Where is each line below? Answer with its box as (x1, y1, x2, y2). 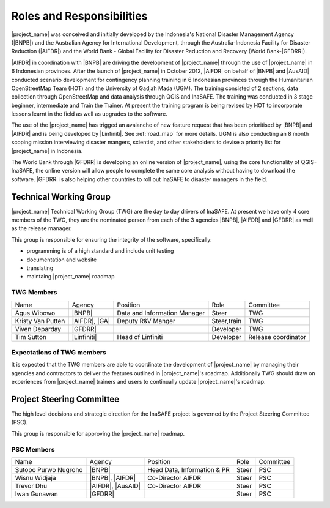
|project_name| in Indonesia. (11, 147, 83, 154)
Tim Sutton (15, 332, 47, 341)
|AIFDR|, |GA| (71, 316, 111, 325)
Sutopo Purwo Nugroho (15, 465, 83, 474)
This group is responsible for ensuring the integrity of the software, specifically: (11, 236, 212, 243)
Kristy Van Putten (15, 316, 65, 325)
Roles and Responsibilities (11, 9, 148, 23)
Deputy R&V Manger (117, 316, 175, 325)
